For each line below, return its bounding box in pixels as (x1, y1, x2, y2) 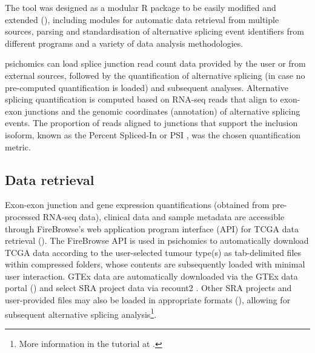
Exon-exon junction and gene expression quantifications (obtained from (5, 198, 270, 211)
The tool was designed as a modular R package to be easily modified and (5, 1, 276, 13)
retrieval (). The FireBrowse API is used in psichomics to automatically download (5, 234, 309, 247)
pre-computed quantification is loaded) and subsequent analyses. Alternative (5, 81, 288, 93)
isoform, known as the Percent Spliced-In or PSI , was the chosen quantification (5, 128, 301, 141)
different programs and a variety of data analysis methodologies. (5, 36, 244, 49)
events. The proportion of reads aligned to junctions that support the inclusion (5, 116, 298, 129)
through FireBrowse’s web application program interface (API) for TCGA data (5, 222, 299, 235)
